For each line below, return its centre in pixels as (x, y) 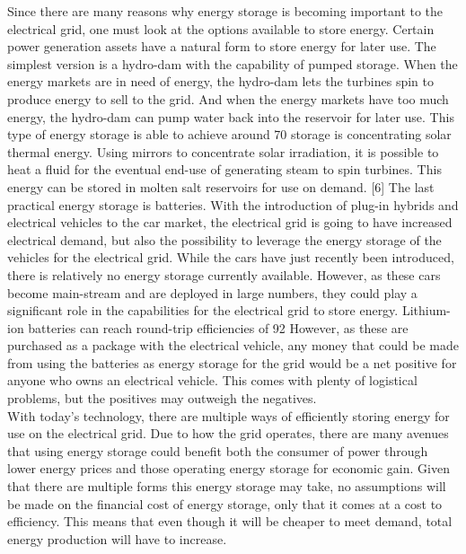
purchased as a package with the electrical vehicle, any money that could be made (233, 345)
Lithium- (426, 310)
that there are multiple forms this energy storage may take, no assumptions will (227, 486)
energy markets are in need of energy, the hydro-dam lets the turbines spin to (220, 81)
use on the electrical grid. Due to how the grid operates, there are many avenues (228, 433)
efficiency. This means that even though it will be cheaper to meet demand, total (230, 521)
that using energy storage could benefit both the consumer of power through (218, 450)
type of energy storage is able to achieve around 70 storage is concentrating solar (229, 134)
